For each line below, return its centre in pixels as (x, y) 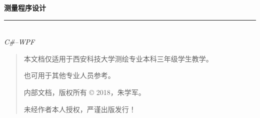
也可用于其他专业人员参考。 (69, 75)
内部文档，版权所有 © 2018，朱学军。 (84, 92)
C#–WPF (19, 42)
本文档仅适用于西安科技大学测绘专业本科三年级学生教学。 (118, 58)
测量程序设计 (25, 7)
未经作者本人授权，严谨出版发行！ (80, 109)
